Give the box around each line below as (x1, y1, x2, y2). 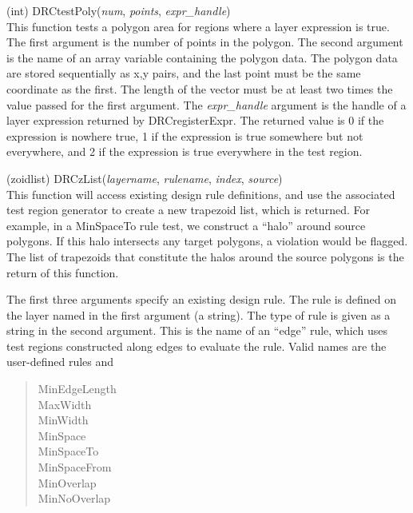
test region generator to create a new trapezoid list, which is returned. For (6, 201, 370, 218)
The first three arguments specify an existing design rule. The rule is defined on (6, 291, 396, 308)
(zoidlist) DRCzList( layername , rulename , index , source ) (6, 169, 283, 186)
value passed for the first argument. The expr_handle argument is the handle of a (6, 96, 407, 113)
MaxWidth (38, 396, 92, 412)
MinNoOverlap (38, 490, 111, 507)
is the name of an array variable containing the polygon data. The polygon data (6, 49, 398, 66)
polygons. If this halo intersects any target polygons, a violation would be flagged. (6, 233, 408, 249)
